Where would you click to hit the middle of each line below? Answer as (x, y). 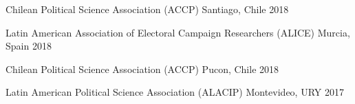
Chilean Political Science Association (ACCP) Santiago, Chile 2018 (147, 9)
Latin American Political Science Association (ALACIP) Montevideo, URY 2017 (175, 92)
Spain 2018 (29, 46)
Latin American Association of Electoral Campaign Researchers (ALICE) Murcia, (178, 32)
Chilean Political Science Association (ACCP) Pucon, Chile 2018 (142, 69)
